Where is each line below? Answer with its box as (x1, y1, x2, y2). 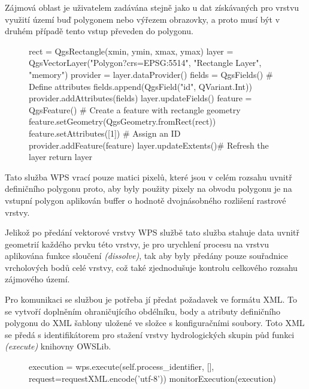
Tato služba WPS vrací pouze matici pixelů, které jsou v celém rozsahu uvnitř (5, 170, 292, 183)
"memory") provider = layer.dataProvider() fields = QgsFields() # (29, 68, 273, 80)
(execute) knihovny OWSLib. (5, 340, 111, 352)
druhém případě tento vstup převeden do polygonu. (5, 25, 193, 37)
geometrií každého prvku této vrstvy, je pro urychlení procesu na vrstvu (5, 237, 269, 250)
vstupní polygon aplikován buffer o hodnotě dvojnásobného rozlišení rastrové (5, 194, 286, 206)
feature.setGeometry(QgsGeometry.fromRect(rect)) (29, 115, 216, 128)
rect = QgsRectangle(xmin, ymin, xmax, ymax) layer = (29, 44, 234, 57)
